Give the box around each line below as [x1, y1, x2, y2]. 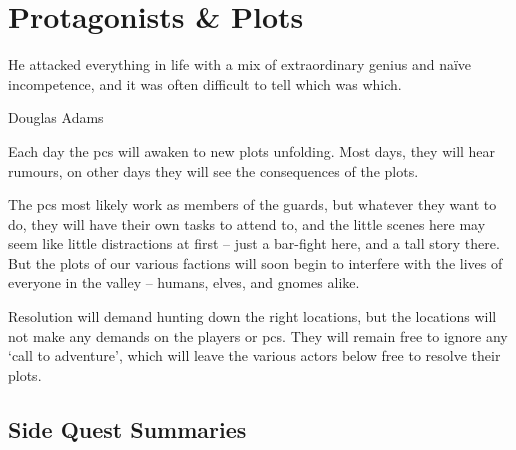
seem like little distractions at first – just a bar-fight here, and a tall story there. [8, 233, 500, 254]
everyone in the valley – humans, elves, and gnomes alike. [8, 272, 360, 293]
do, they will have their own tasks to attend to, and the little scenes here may [8, 213, 486, 234]
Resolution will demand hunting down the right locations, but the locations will [8, 306, 497, 327]
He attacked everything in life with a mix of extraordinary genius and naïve [8, 54, 472, 75]
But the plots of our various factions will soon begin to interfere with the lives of [8, 252, 503, 273]
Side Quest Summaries [8, 413, 247, 444]
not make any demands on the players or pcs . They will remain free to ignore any [8, 325, 508, 346]
